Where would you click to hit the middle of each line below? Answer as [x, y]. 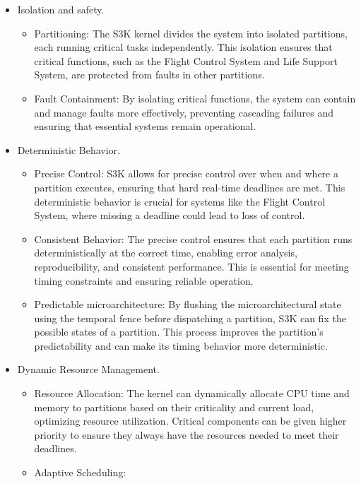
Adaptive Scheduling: [80, 472]
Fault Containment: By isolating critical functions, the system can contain [195, 98]
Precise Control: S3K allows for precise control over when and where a [186, 173]
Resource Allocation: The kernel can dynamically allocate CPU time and [192, 393]
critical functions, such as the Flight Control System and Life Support [186, 60]
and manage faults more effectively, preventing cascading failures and [184, 112]
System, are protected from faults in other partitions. [149, 75]
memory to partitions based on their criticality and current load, [174, 407]
